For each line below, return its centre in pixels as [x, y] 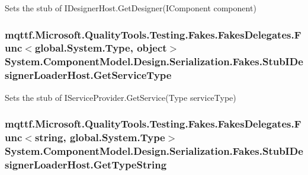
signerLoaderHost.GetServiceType [88, 75]
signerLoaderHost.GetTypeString [86, 164]
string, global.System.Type [100, 137]
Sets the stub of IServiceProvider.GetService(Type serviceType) [121, 97]
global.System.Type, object [101, 48]
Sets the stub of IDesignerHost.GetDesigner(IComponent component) [131, 8]
